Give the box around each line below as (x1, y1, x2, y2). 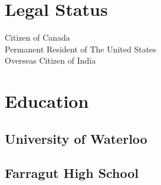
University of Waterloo (5, 129, 147, 147)
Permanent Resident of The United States (5, 42, 156, 55)
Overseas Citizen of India (5, 54, 96, 67)
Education (5, 89, 89, 113)
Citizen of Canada (5, 31, 70, 44)
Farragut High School (5, 164, 139, 182)
